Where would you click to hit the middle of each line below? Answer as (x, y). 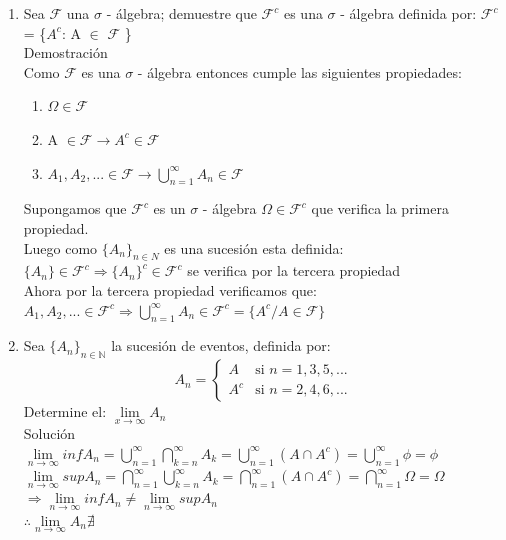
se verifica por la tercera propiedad (294, 270)
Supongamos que (75, 208)
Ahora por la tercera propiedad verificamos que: (170, 289)
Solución (49, 433)
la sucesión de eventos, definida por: (221, 345)
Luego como (60, 247)
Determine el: (65, 411)
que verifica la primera (380, 208)
